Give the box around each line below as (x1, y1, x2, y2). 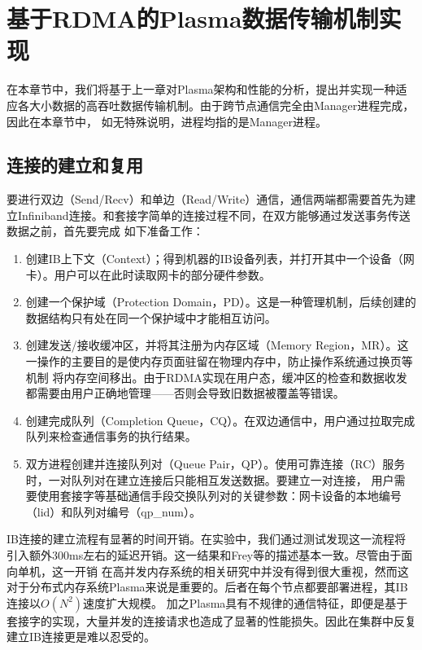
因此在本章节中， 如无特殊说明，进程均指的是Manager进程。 (7, 112, 327, 130)
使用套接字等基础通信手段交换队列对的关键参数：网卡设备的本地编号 (37, 487, 402, 504)
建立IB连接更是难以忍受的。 (7, 628, 155, 645)
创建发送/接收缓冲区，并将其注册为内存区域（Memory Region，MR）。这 (25, 336, 409, 354)
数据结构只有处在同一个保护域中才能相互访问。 (25, 309, 276, 326)
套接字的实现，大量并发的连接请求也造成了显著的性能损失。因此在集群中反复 (7, 612, 416, 629)
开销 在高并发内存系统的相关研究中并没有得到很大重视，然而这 (74, 562, 409, 579)
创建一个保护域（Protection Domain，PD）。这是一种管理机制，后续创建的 (25, 293, 416, 310)
